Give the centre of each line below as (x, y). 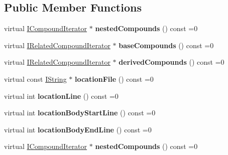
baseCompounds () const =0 (166, 45)
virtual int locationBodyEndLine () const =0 (78, 129)
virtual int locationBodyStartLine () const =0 (80, 113)
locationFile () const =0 (114, 79)
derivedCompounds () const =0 (172, 62)
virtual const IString (35, 79)
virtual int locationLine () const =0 (61, 96)
